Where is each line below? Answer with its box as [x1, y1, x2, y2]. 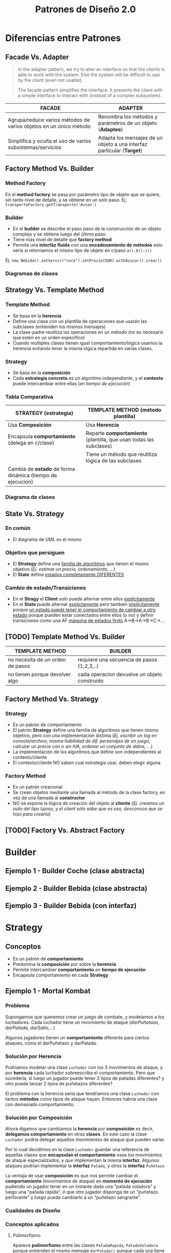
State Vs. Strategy [5, 509, 65, 518]
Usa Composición [8, 422, 52, 429]
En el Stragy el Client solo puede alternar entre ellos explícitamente [12, 596, 155, 602]
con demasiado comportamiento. [5, 1101, 75, 1107]
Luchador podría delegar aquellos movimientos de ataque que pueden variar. [5, 1136, 165, 1143]
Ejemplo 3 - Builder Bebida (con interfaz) [5, 901, 137, 910]
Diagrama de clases [5, 494, 55, 501]
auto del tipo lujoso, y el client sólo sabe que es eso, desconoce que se [12, 806, 163, 812]
